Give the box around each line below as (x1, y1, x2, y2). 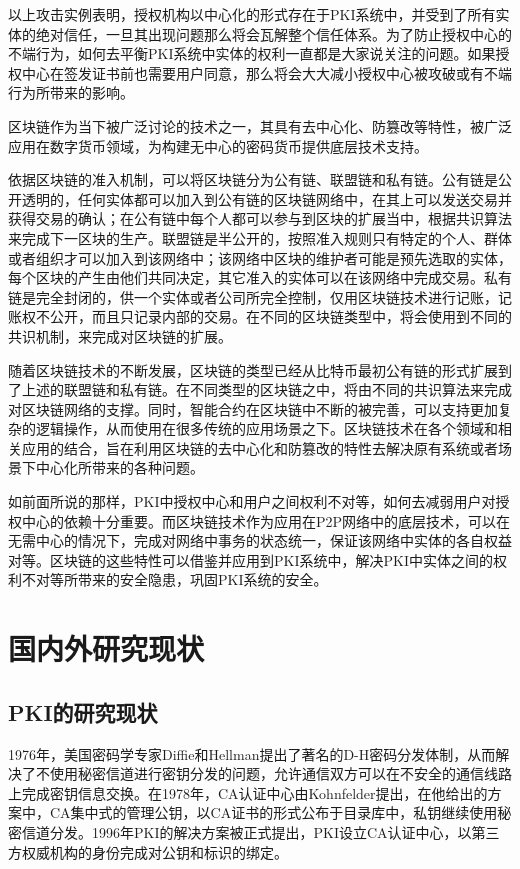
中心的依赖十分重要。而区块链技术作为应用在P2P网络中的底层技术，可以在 (21, 510, 511, 531)
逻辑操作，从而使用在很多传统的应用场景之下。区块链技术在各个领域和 (35, 418, 498, 439)
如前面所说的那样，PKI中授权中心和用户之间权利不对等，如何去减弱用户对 (8, 491, 496, 512)
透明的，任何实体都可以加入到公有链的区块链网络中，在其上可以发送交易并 (21, 188, 512, 209)
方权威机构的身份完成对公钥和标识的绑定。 (8, 841, 288, 862)
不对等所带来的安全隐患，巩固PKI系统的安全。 (21, 569, 328, 590)
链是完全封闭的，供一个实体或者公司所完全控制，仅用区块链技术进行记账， (8, 286, 498, 307)
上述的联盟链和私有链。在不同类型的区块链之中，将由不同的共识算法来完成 (21, 379, 512, 400)
